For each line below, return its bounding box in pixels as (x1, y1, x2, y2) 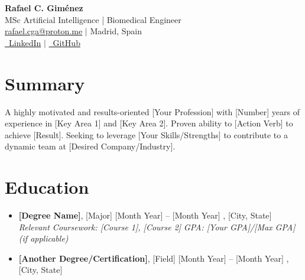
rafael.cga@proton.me (5, 25, 83, 37)
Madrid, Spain (90, 25, 142, 37)
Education (5, 175, 89, 199)
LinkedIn (8, 36, 41, 48)
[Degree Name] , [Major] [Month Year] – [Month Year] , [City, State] (18, 209, 272, 221)
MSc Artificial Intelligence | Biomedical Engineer (5, 13, 181, 25)
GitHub (53, 36, 80, 48)
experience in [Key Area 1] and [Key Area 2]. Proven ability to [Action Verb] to (5, 117, 293, 129)
